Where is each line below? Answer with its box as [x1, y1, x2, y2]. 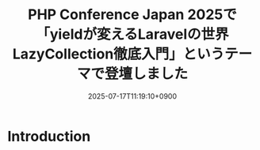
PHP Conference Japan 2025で [28, 6, 237, 24]
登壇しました [104, 65, 188, 83]
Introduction [7, 127, 91, 145]
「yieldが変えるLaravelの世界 [36, 25, 229, 43]
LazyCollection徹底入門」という [12, 45, 225, 63]
